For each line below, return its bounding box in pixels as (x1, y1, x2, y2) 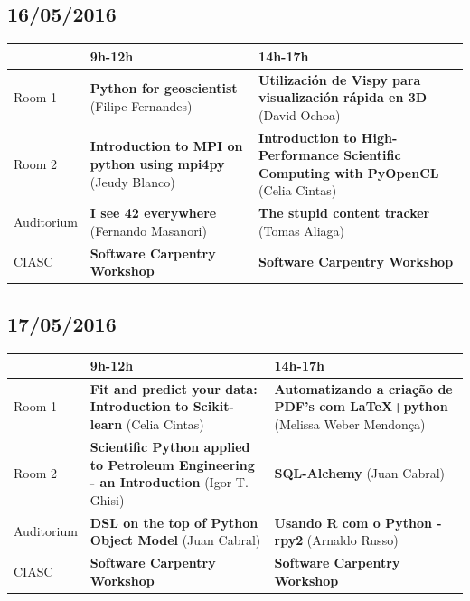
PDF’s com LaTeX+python (274, 397, 448, 416)
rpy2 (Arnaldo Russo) (274, 531, 399, 549)
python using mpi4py (89, 154, 225, 173)
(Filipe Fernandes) (89, 96, 193, 115)
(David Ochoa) (258, 105, 341, 124)
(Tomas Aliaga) (258, 221, 345, 239)
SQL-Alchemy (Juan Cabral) (274, 464, 445, 483)
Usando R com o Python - (274, 512, 442, 531)
